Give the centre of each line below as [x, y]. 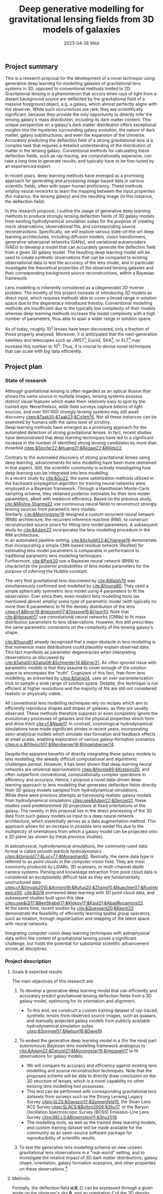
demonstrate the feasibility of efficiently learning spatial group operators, [78, 914]
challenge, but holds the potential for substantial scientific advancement [77, 944]
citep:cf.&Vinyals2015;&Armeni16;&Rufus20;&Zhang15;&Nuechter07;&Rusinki [81, 888]
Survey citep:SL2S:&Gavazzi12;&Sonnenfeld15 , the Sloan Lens [89, 1102]
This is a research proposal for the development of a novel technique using [80, 78]
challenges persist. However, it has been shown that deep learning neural [78, 764]
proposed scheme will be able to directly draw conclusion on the [91, 1076]
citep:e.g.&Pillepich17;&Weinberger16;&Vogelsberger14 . [60, 745]
